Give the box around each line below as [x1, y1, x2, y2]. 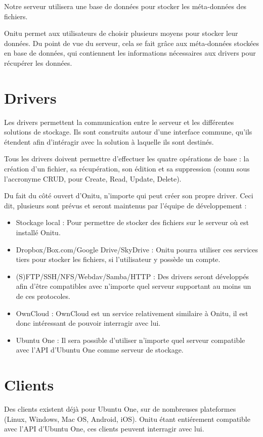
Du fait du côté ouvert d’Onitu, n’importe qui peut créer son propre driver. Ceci [4, 190, 253, 201]
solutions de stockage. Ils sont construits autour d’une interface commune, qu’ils [4, 126, 252, 137]
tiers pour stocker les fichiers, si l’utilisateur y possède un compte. [16, 254, 221, 265]
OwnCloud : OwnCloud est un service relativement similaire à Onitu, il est [16, 308, 248, 318]
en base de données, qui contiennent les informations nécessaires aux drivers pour [4, 48, 256, 58]
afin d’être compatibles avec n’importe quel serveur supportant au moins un [16, 281, 251, 291]
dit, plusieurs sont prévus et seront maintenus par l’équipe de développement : [4, 200, 247, 210]
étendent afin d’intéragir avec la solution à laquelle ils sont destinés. [4, 136, 214, 147]
